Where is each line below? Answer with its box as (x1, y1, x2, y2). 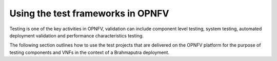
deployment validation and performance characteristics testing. (9, 32, 144, 38)
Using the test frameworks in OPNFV (9, 8, 169, 19)
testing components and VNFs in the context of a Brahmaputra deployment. (9, 49, 169, 55)
